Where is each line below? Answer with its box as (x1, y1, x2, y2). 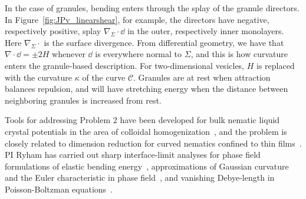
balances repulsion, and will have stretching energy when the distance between (5, 82, 288, 95)
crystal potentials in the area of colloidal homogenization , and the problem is (5, 125, 287, 137)
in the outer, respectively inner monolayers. (127, 25, 284, 37)
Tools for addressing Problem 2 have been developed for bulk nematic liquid (5, 114, 280, 126)
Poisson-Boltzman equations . (5, 183, 113, 195)
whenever (52, 48, 85, 60)
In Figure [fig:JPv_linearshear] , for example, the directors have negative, (5, 13, 269, 25)
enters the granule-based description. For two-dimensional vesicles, (5, 59, 245, 71)
